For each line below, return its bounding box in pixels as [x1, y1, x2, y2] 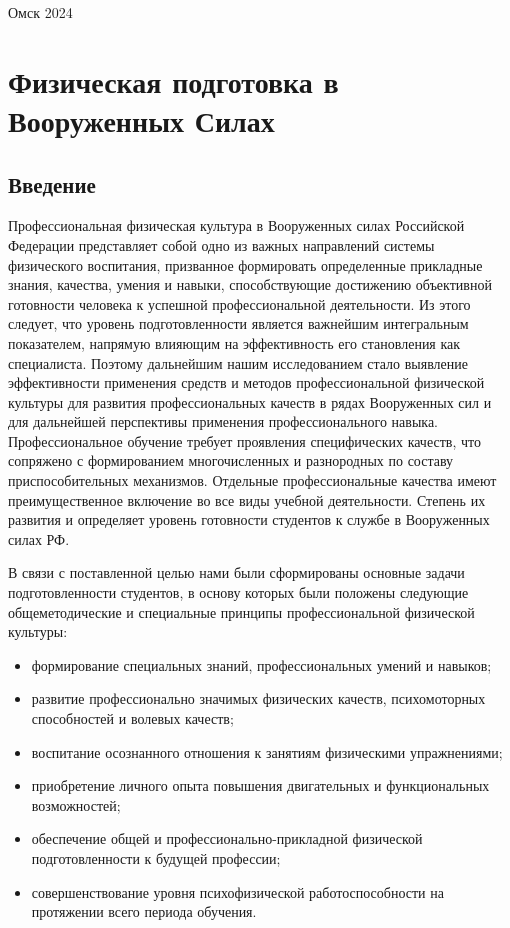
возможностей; [31, 794, 121, 815]
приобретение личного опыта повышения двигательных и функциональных [31, 775, 490, 796]
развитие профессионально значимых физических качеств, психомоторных [31, 688, 486, 709]
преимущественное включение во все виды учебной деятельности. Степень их [8, 489, 486, 510]
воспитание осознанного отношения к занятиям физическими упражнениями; [31, 741, 503, 762]
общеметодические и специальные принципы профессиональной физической [8, 601, 475, 622]
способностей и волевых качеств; [31, 708, 234, 729]
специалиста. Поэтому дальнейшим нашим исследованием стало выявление [8, 352, 468, 373]
